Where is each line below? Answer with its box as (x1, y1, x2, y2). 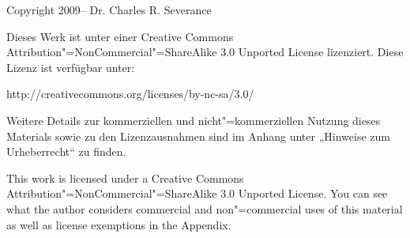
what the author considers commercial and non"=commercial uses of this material (6, 200, 403, 217)
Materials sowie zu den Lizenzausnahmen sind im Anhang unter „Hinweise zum (6, 127, 390, 144)
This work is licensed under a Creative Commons (6, 169, 244, 186)
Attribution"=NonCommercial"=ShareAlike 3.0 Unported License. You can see (6, 185, 388, 202)
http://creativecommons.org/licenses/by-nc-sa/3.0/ (6, 85, 254, 102)
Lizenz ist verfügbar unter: (6, 59, 135, 75)
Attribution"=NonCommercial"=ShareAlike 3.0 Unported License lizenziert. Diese (6, 43, 404, 60)
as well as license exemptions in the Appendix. (6, 216, 231, 232)
